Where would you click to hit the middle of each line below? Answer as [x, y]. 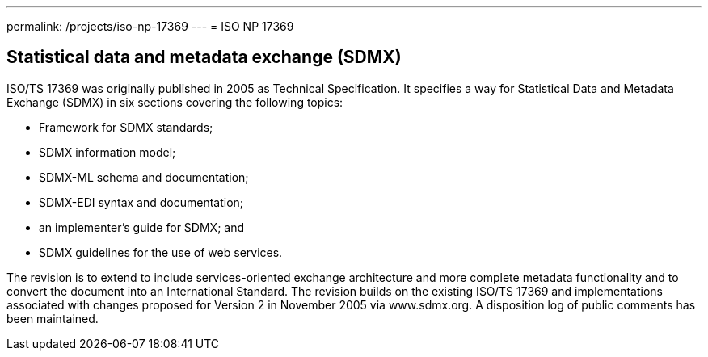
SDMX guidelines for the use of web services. [161, 252]
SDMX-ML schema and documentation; [144, 177]
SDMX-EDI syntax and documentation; [141, 202]
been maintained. [53, 318]
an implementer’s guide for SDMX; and [141, 227]
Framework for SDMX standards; [126, 127]
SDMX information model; [107, 152]
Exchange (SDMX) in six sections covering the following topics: [175, 102]
